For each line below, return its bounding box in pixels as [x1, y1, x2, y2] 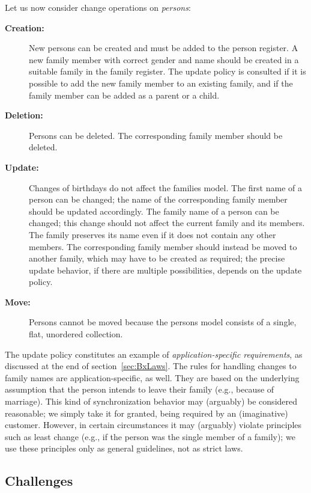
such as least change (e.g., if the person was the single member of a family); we [5, 430, 295, 442]
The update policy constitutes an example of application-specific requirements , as [5, 348, 303, 360]
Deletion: [5, 109, 43, 121]
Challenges [5, 471, 73, 490]
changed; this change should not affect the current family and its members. [29, 216, 305, 229]
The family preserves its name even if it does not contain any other [29, 228, 276, 240]
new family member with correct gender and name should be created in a [29, 53, 299, 66]
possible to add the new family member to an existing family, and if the [29, 76, 293, 89]
